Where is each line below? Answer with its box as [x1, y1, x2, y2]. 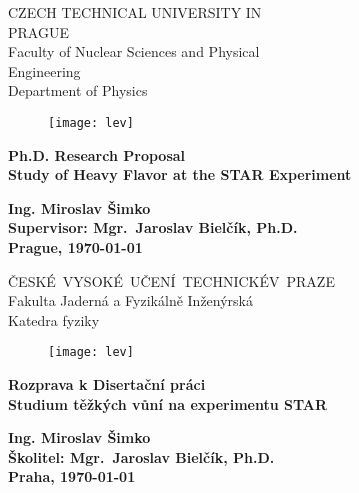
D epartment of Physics [8, 80, 148, 101]
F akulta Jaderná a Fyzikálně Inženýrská [8, 290, 253, 311]
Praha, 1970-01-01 [8, 466, 136, 487]
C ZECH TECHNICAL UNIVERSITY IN [8, 2, 262, 22]
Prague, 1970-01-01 [8, 237, 143, 257]
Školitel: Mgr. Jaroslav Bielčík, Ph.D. [8, 446, 275, 467]
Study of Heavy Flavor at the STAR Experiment [8, 164, 352, 185]
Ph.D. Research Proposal [8, 144, 186, 165]
